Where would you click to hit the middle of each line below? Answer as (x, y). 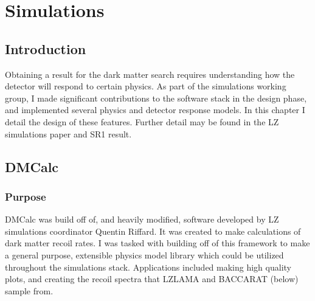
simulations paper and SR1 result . (68, 133)
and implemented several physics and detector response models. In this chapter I (155, 110)
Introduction (46, 48)
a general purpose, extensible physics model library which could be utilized (144, 254)
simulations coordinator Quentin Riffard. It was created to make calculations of (153, 231)
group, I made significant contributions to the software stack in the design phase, (156, 98)
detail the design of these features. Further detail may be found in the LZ (142, 121)
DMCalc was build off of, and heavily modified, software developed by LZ (142, 219)
